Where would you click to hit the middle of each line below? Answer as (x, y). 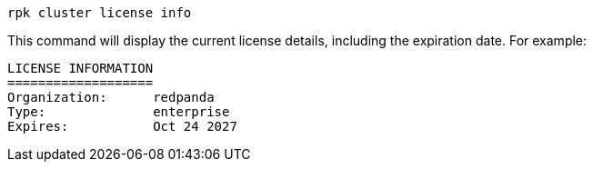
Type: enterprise (119, 112)
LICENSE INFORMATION (80, 68)
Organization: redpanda (111, 97)
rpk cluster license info (100, 13)
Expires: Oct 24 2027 (122, 126)
